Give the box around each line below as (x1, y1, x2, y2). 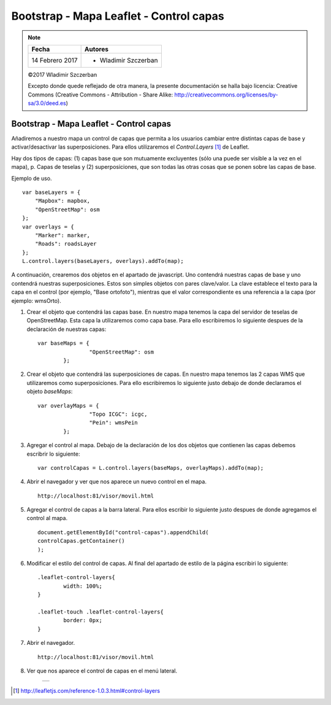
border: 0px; (63, 617, 102, 624)
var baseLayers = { (22, 189, 81, 196)
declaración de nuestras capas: (26, 325, 107, 333)
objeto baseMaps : (26, 388, 73, 395)
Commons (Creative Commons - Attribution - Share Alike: (28, 91, 173, 98)
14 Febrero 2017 (31, 56, 78, 64)
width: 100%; (63, 582, 102, 590)
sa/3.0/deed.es (28, 99, 67, 107)
